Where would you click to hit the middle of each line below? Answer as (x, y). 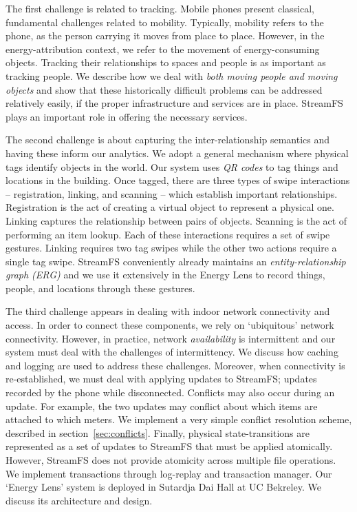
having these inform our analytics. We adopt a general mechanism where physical (177, 153)
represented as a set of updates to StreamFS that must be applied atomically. (169, 446)
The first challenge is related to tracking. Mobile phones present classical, (160, 8)
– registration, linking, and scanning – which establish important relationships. (172, 193)
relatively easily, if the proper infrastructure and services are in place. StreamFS (174, 103)
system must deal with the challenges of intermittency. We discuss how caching (172, 352)
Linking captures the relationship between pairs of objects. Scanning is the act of (176, 220)
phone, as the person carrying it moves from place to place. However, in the (165, 35)
